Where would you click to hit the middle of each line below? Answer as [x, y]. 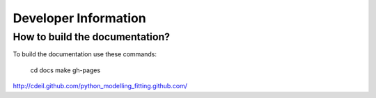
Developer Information [79, 18]
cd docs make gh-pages [65, 70]
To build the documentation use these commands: [85, 54]
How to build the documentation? [92, 37]
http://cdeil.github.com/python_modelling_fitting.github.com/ [100, 86]
